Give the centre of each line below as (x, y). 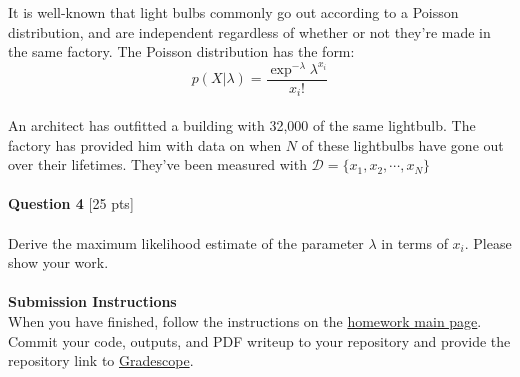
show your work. (58, 262)
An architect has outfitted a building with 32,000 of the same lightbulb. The (242, 124)
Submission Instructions (92, 301)
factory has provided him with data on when (145, 144)
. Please (488, 242)
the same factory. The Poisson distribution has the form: (181, 51)
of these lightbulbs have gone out (402, 144)
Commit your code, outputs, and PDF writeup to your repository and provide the (259, 340)
